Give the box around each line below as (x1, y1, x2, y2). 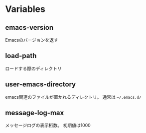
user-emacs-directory (5, 80, 76, 89)
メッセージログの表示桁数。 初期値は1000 (5, 123, 91, 129)
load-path (5, 52, 37, 60)
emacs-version (5, 23, 54, 32)
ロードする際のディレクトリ (5, 66, 62, 71)
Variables (5, 3, 46, 15)
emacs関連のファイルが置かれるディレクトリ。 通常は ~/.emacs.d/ (5, 94, 142, 100)
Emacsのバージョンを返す (5, 37, 58, 43)
